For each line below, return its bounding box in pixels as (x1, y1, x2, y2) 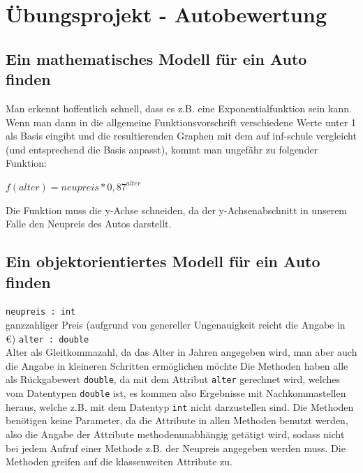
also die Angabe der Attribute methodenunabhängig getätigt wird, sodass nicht (6, 426, 345, 441)
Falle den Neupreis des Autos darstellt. (6, 216, 172, 231)
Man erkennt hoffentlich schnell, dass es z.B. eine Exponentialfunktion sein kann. (6, 100, 352, 115)
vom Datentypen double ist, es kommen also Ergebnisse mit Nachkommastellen (6, 386, 346, 400)
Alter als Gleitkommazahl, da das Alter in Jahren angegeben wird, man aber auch (6, 345, 357, 359)
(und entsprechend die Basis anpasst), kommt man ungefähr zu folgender (6, 142, 318, 156)
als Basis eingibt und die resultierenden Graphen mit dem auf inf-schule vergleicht (6, 128, 357, 143)
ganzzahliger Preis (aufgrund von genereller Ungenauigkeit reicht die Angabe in (6, 317, 346, 331)
